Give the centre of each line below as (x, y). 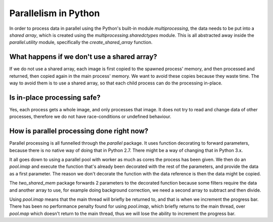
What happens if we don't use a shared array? (83, 57)
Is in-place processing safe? (55, 97)
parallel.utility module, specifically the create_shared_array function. (81, 42)
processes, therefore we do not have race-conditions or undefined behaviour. (90, 117)
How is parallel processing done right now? (79, 131)
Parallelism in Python (55, 13)
